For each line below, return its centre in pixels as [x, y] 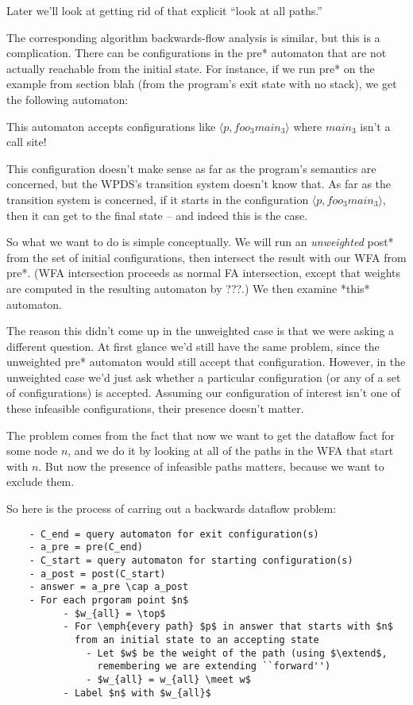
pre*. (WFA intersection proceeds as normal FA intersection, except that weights [203, 273]
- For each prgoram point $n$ [109, 600]
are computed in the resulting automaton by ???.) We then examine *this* [188, 288]
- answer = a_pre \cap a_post [109, 587]
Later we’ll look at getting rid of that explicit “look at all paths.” [164, 10]
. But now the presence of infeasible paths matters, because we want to [211, 466]
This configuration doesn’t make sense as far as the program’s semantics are [191, 168]
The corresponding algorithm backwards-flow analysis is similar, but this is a [193, 37]
